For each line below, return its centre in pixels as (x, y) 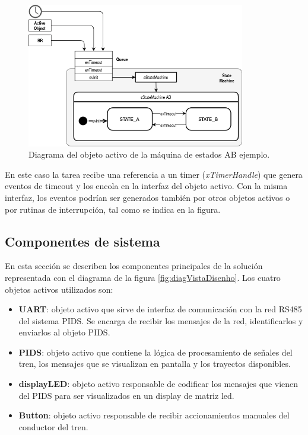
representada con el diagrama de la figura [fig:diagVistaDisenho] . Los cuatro (143, 277)
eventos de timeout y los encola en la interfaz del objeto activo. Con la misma (146, 186)
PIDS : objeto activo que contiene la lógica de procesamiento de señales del (155, 352)
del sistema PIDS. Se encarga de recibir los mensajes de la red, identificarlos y (161, 320)
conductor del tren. (53, 426)
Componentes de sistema (82, 241)
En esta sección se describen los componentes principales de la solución (134, 266)
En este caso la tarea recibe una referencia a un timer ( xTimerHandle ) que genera (154, 174)
